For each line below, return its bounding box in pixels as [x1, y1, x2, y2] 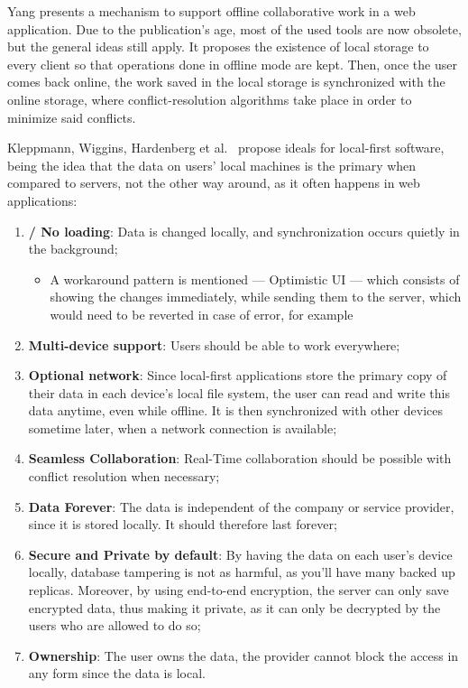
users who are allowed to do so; [28, 616, 201, 635]
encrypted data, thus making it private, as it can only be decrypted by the [28, 598, 441, 617]
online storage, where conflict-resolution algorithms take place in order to [7, 89, 412, 108]
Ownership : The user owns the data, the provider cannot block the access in [28, 646, 459, 665]
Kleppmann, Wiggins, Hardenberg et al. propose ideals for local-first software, [7, 138, 445, 157]
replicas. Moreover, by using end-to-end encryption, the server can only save [28, 581, 449, 600]
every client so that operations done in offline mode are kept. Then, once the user [7, 54, 457, 73]
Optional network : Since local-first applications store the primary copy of [28, 366, 447, 385]
